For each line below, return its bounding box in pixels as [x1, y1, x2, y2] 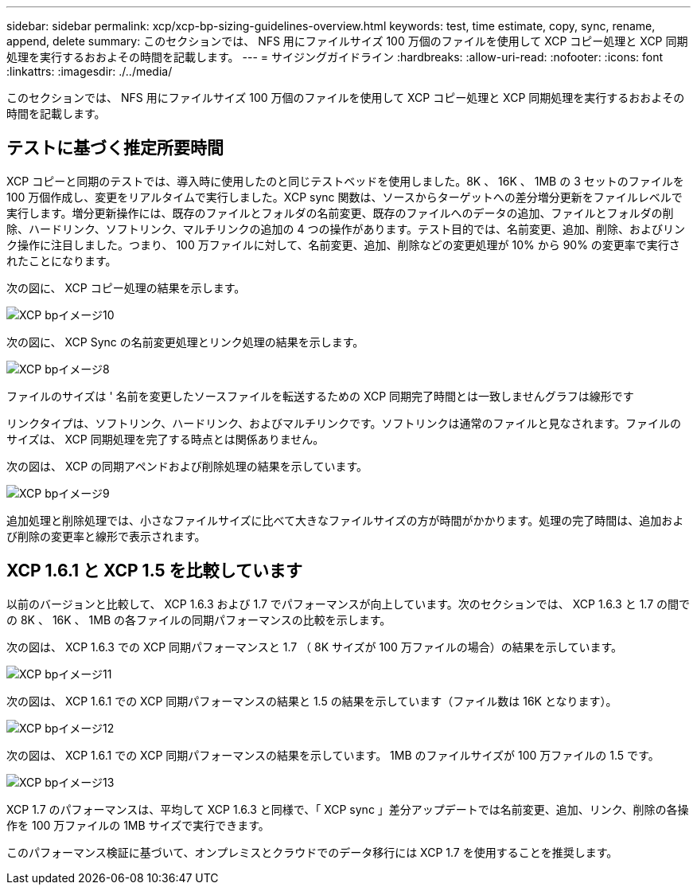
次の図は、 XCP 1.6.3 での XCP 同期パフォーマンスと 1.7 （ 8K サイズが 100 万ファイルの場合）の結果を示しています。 [6, 639, 623, 654]
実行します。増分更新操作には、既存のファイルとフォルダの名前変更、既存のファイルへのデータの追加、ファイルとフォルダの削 [6, 205, 674, 220]
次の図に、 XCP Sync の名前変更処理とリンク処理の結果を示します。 [6, 334, 364, 349]
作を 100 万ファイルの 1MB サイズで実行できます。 [6, 818, 270, 832]
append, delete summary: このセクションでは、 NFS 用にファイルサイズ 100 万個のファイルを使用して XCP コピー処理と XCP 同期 [6, 34, 688, 48]
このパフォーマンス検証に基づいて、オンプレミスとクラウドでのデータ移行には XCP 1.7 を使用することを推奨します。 [6, 845, 618, 859]
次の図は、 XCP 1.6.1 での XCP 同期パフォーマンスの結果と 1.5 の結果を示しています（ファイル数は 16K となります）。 [6, 694, 617, 708]
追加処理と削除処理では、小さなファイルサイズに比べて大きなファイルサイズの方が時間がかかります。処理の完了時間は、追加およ [6, 513, 684, 527]
